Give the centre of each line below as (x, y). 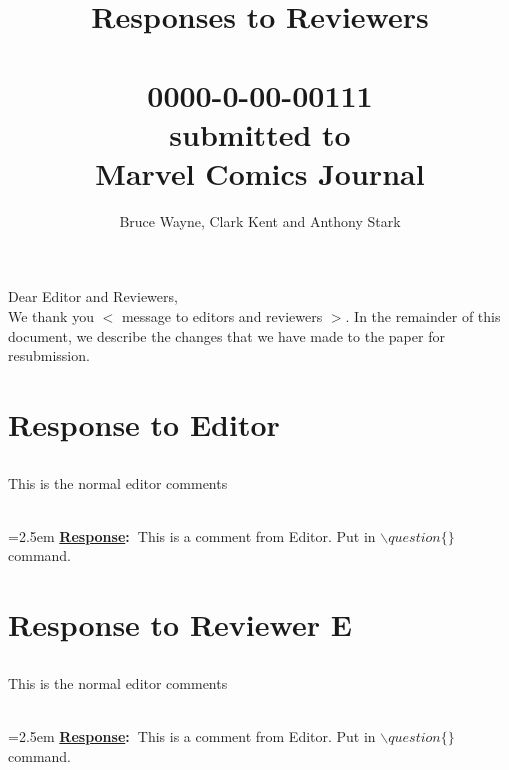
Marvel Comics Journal (260, 172)
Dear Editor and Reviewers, (93, 296)
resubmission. (49, 355)
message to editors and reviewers (222, 316)
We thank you (51, 316)
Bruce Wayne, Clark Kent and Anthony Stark (260, 220)
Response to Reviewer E (180, 624)
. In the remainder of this (423, 316)
